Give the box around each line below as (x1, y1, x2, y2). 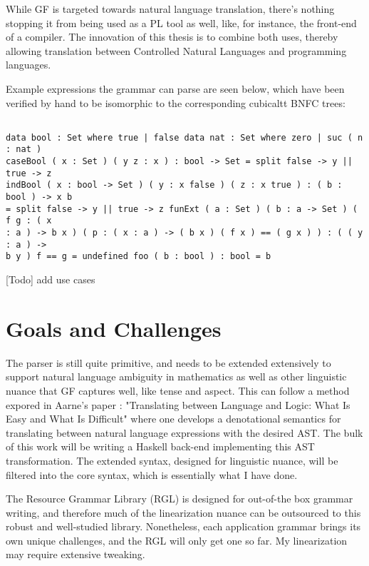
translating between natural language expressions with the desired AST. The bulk (6, 425, 363, 440)
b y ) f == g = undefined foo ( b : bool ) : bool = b (6, 251, 271, 262)
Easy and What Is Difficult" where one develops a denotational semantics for (6, 411, 341, 426)
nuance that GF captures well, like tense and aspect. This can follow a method (6, 383, 350, 398)
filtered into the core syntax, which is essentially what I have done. (6, 467, 298, 482)
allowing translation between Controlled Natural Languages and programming (6, 43, 347, 58)
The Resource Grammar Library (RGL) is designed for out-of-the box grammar (6, 491, 353, 506)
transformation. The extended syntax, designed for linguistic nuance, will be (6, 453, 338, 468)
